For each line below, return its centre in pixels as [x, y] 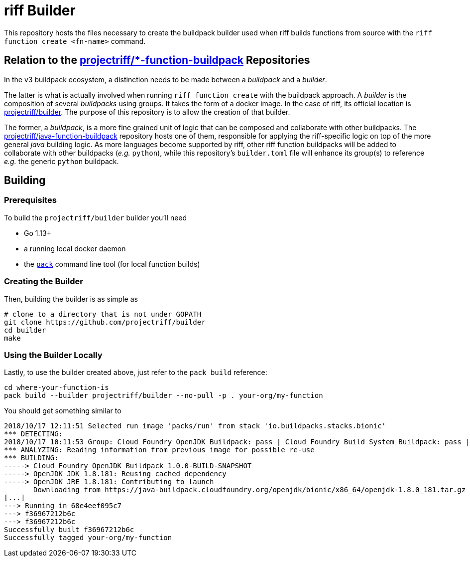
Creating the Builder [44, 281]
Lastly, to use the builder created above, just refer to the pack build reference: [136, 373]
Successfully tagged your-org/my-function [88, 538]
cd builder [25, 330]
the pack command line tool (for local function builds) [112, 264]
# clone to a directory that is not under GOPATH [103, 314]
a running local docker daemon [75, 248]
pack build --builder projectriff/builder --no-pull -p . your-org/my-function [164, 396]
